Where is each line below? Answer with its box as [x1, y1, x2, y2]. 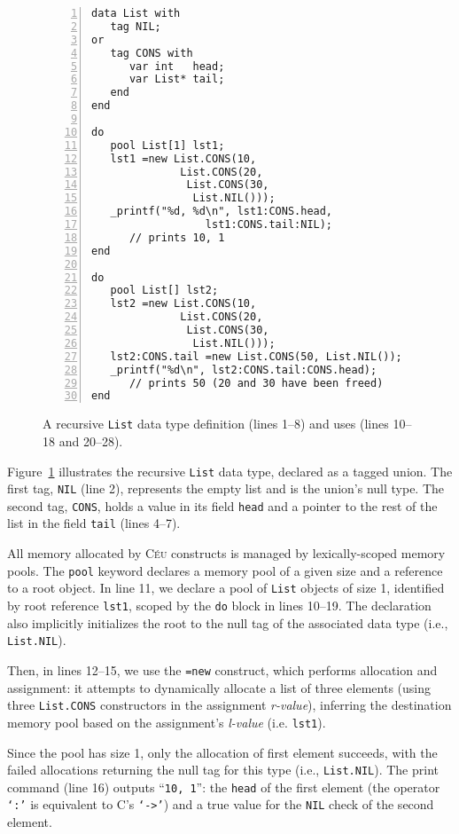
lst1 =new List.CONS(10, [110, 152, 257, 165]
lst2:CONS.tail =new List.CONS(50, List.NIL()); [110, 350, 402, 363]
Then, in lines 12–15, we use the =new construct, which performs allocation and [7, 660, 438, 679]
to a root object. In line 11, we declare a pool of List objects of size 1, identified [7, 578, 445, 597]
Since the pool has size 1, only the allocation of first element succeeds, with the [7, 743, 438, 761]
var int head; [128, 59, 225, 73]
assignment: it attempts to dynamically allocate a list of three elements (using [7, 678, 432, 696]
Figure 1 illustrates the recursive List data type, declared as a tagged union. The [7, 461, 453, 480]
